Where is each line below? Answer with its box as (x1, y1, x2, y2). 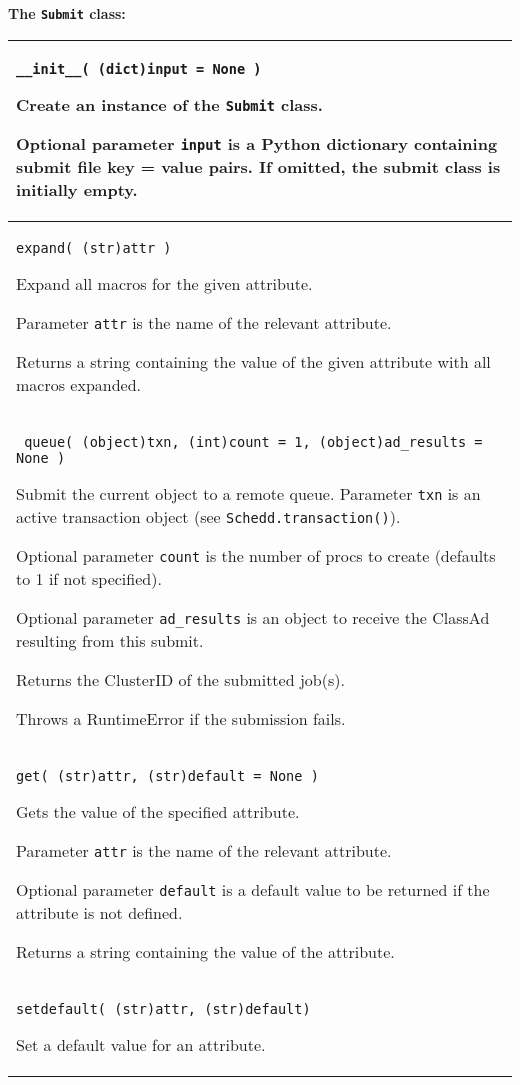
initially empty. (16, 177, 138, 201)
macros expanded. (16, 372, 142, 396)
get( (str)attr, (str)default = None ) (16, 767, 319, 784)
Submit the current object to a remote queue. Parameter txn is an (16, 481, 481, 505)
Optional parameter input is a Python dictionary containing (16, 131, 498, 155)
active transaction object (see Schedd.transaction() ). (16, 504, 401, 528)
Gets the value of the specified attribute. (16, 799, 300, 823)
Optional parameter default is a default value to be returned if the (16, 877, 490, 901)
